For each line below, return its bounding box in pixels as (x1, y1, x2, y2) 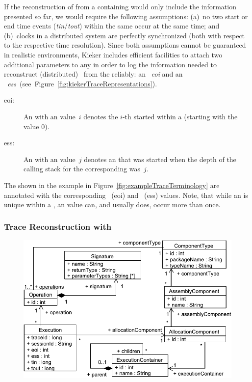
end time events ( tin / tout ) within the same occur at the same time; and (4, 21, 220, 31)
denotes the (83, 111, 118, 121)
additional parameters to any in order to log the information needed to (4, 59, 217, 69)
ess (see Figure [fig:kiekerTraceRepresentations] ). (7, 78, 157, 88)
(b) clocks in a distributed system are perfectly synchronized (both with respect (4, 30, 245, 40)
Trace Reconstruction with (4, 220, 112, 232)
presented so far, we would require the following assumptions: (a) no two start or (4, 11, 248, 21)
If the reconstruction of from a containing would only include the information (4, 1, 236, 11)
